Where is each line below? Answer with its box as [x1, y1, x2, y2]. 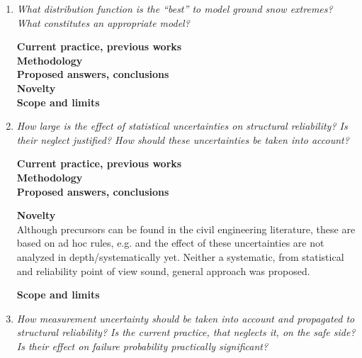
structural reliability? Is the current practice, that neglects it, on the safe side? [16, 325, 356, 340]
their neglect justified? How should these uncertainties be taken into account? [16, 132, 349, 147]
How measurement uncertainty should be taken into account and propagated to [16, 311, 355, 325]
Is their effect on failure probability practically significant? [16, 338, 268, 353]
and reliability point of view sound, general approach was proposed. [16, 263, 310, 278]
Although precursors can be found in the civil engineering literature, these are [16, 221, 356, 236]
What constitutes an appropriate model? [16, 15, 190, 30]
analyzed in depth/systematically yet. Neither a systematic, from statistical [16, 249, 344, 264]
